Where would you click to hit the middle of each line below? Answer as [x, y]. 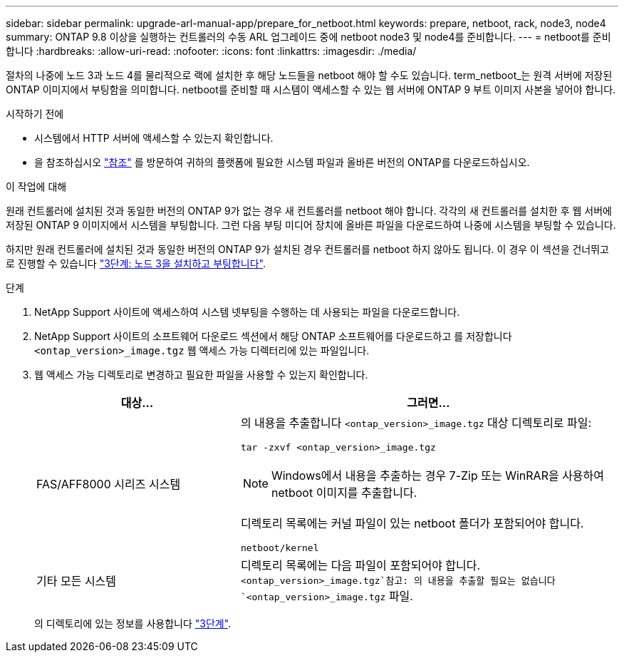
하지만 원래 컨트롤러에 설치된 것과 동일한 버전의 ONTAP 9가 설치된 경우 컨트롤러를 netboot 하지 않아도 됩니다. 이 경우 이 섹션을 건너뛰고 [307, 249]
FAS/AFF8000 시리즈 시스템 [109, 484]
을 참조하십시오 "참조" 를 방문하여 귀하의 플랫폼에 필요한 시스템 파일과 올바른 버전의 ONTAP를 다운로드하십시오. [282, 162]
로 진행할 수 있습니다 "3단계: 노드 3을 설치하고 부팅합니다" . [136, 263]
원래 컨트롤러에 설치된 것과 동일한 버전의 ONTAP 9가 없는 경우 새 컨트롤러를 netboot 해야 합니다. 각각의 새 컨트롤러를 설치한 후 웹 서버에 [309, 211]
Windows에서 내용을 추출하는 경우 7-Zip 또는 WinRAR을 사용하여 [438, 475]
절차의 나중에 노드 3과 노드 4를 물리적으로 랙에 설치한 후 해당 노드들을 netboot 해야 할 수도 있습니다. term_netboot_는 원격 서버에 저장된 [309, 75]
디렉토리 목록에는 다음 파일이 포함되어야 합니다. [360, 565]
